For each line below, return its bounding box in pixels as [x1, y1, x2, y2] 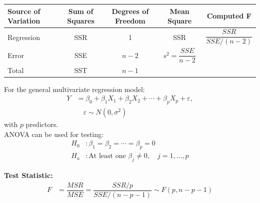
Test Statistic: [4, 169, 53, 180]
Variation [7, 15, 40, 26]
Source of [7, 5, 40, 16]
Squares [67, 15, 94, 26]
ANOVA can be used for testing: [4, 128, 103, 139]
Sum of [68, 5, 93, 16]
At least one [88, 152, 126, 160]
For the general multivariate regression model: [4, 83, 145, 94]
